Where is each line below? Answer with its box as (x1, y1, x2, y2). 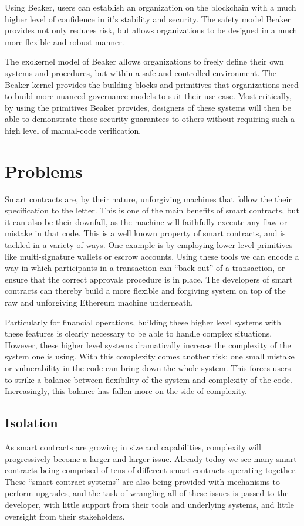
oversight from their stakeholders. (5, 510, 125, 522)
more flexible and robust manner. (5, 35, 124, 47)
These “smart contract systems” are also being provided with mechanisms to (5, 475, 280, 487)
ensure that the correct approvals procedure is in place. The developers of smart (5, 273, 293, 285)
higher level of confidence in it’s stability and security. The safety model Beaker (5, 12, 291, 25)
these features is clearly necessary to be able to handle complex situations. (5, 327, 272, 340)
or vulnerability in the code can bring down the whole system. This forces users (5, 361, 291, 374)
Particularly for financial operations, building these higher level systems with (5, 315, 281, 328)
